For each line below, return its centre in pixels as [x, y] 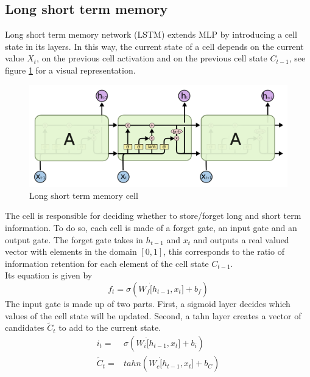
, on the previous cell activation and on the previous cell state [152, 58]
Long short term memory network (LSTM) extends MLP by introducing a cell [151, 34]
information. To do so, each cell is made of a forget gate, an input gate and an [151, 228]
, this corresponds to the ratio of [224, 251]
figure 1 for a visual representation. [70, 70]
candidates [25, 327]
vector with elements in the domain [71, 251]
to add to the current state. [110, 327]
